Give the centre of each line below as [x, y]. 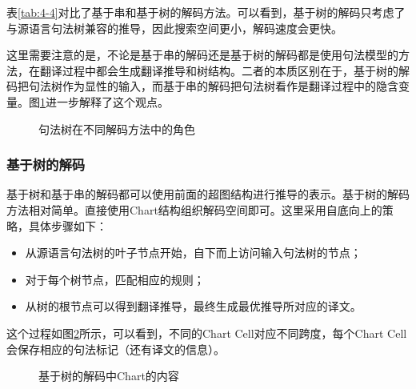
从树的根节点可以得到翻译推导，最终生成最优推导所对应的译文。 [193, 306]
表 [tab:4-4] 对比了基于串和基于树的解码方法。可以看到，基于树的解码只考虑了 [206, 12]
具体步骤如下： [68, 225]
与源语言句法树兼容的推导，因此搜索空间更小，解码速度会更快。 [174, 28]
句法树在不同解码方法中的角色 [117, 128]
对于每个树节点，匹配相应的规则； [115, 279]
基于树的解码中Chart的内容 [109, 376]
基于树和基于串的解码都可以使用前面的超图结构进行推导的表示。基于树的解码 [208, 194]
